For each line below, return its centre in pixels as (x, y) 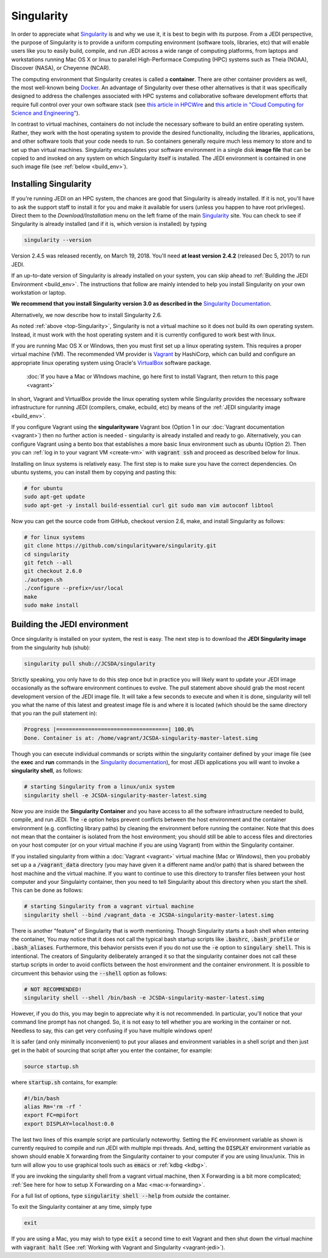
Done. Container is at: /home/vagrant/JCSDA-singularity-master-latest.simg (141, 738)
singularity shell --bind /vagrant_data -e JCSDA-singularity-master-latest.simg (149, 915)
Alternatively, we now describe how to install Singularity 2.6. (87, 315)
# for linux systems (54, 537)
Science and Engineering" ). (46, 113)
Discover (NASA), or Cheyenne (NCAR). (61, 68)
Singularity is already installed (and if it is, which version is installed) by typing (109, 224)
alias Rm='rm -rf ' (53, 1106)
